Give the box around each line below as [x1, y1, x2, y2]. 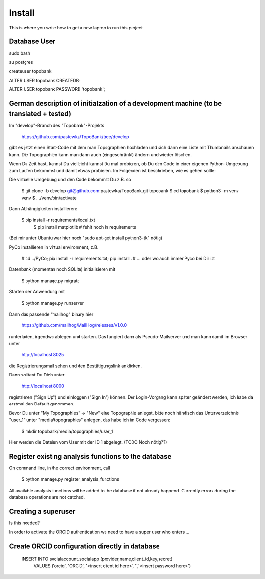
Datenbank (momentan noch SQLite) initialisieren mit [9, 266, 116, 272]
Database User [9, 37, 56, 46]
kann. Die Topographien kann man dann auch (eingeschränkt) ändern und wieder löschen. [9, 151, 192, 157]
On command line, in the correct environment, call [9, 465, 110, 471]
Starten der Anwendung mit [9, 289, 65, 295]
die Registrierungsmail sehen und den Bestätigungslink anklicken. [9, 363, 142, 369]
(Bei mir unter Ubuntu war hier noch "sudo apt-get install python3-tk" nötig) [9, 235, 163, 241]
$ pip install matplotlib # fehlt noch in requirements [33, 224, 137, 230]
